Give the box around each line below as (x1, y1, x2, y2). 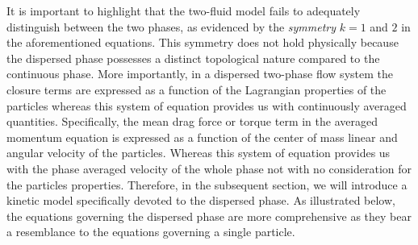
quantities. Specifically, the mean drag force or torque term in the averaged (6, 113, 378, 130)
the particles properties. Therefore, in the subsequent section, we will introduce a (6, 176, 408, 193)
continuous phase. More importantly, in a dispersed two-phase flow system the (6, 65, 393, 82)
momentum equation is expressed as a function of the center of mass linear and (6, 128, 398, 145)
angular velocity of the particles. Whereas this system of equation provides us (6, 144, 391, 161)
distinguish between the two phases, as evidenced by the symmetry (6, 18, 336, 35)
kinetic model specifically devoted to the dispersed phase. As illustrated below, (6, 192, 395, 209)
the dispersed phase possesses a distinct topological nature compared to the (6, 49, 380, 66)
